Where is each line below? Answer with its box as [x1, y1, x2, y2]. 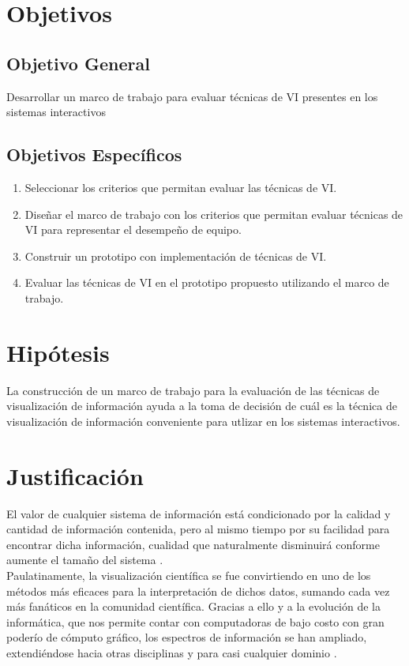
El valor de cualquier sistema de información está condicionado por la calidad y [6, 505, 391, 521]
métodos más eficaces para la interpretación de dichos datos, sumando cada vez [6, 582, 390, 599]
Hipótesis [6, 336, 110, 368]
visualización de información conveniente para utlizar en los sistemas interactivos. [6, 412, 400, 429]
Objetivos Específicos [6, 142, 182, 167]
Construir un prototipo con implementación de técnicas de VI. [24, 247, 327, 264]
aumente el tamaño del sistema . [6, 551, 163, 568]
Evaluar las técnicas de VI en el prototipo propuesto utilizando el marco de [24, 274, 389, 291]
